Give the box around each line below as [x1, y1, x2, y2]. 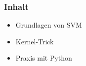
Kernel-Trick [15, 36, 54, 46]
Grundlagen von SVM [15, 20, 82, 30]
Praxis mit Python [15, 53, 72, 63]
